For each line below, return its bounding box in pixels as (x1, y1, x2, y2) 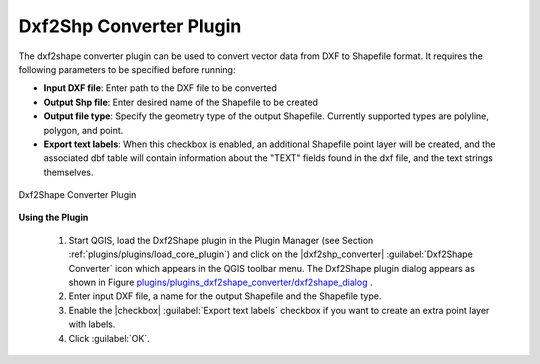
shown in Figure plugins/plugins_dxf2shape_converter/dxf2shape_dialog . (68, 276, 373, 289)
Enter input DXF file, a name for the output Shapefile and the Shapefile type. (68, 290, 382, 302)
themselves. (43, 166, 94, 178)
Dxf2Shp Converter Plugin (18, 15, 242, 37)
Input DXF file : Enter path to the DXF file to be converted (43, 82, 277, 94)
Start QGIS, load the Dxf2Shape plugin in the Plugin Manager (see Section (68, 234, 374, 246)
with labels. (68, 318, 116, 330)
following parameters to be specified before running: (18, 63, 236, 75)
